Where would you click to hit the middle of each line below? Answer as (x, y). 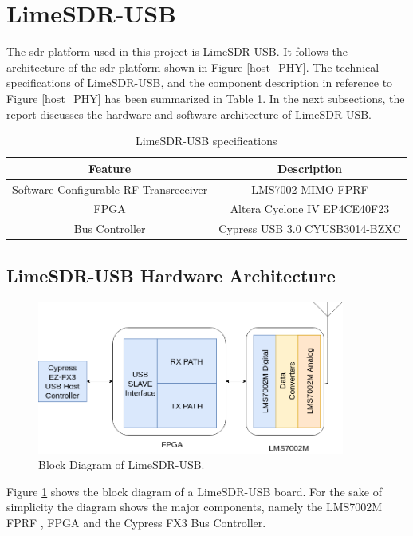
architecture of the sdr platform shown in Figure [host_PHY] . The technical (193, 67)
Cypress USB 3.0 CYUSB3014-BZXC (310, 229)
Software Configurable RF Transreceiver (110, 189)
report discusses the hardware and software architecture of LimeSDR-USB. (189, 114)
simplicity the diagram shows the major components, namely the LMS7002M (195, 507)
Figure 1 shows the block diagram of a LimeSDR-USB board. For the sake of (194, 491)
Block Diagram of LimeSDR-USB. (122, 465)
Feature (110, 168)
